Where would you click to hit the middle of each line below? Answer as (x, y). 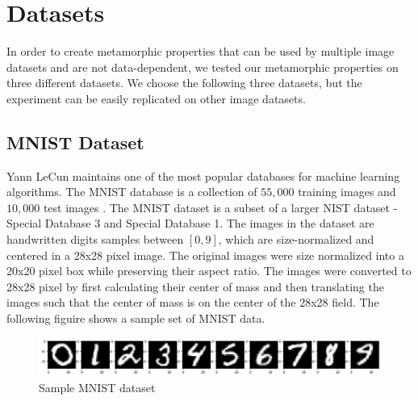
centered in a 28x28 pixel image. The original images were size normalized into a (205, 255)
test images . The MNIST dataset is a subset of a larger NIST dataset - (220, 207)
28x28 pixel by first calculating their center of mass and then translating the (195, 286)
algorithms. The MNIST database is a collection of (132, 192)
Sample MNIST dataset (97, 387)
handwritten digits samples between (95, 239)
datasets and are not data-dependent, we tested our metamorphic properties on (203, 67)
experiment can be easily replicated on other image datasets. (156, 98)
